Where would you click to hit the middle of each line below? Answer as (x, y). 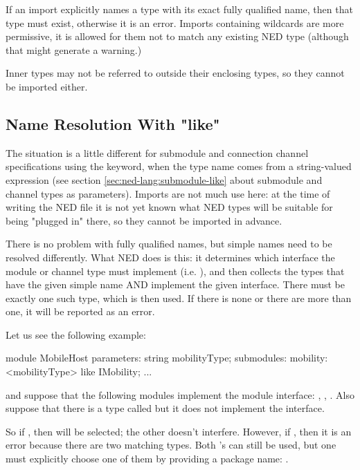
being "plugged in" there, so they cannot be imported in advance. (144, 220)
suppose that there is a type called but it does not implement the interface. (165, 408)
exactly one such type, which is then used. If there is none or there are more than (179, 298)
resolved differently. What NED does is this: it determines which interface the (170, 257)
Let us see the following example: (76, 334)
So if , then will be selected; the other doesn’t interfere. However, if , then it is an (179, 431)
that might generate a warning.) (74, 49)
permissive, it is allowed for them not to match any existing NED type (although (177, 36)
